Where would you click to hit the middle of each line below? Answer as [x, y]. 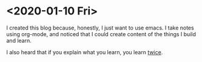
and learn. [19, 40]
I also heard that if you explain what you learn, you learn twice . [85, 52]
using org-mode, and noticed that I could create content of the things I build [101, 34]
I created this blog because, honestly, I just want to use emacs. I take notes [100, 28]
